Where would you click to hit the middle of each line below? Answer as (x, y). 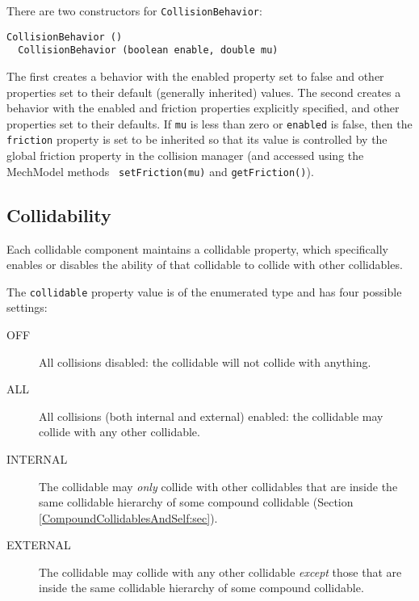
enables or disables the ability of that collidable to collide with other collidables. (205, 265)
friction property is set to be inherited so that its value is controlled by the (197, 139)
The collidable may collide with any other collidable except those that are (220, 572)
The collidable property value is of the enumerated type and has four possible (204, 291)
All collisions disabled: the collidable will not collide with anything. (205, 361)
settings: (27, 307)
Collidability (59, 214)
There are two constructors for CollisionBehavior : (134, 11)
